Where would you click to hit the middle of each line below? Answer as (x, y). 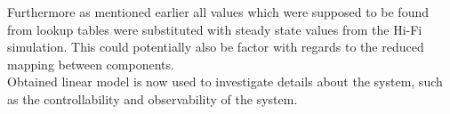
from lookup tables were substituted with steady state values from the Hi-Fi (215, 29)
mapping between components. (91, 64)
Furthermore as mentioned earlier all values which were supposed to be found (218, 12)
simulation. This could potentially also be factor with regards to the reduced (216, 47)
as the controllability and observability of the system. (153, 98)
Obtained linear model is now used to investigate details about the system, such (225, 81)
